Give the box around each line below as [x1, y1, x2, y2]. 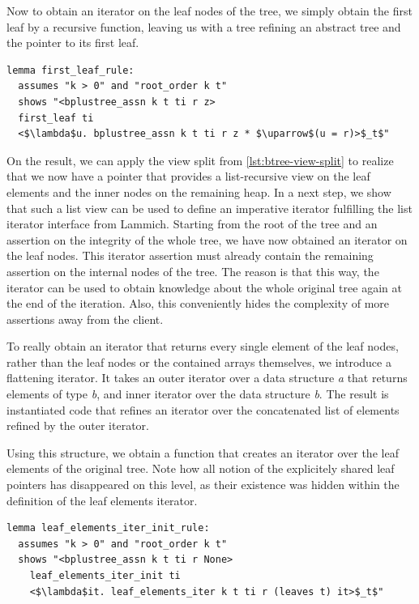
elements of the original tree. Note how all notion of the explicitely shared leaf [6, 460, 395, 477]
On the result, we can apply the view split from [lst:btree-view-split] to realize [6, 151, 394, 168]
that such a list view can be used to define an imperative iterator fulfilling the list [6, 199, 413, 216]
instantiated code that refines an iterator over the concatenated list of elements [6, 401, 400, 418]
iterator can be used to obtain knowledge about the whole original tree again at [6, 279, 402, 296]
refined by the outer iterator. [6, 417, 149, 434]
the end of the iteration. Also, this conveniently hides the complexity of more [6, 295, 390, 312]
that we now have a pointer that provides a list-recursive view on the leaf [6, 168, 370, 185]
